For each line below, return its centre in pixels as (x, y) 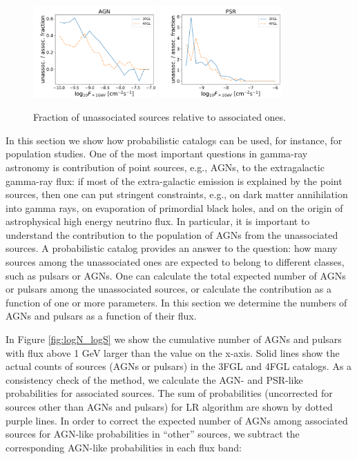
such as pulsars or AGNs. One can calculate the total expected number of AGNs (176, 275)
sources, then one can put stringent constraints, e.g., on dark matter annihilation (177, 194)
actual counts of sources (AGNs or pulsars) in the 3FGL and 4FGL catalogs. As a (179, 366)
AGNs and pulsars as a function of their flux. (101, 316)
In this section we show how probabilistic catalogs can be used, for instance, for (174, 140)
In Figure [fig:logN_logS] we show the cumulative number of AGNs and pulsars (174, 339)
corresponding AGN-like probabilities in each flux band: (124, 447)
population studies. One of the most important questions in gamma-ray (157, 154)
